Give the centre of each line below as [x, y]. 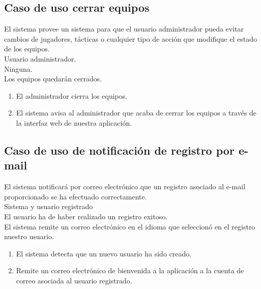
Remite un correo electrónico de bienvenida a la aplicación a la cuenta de [130, 270]
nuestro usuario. [29, 236]
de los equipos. [27, 49]
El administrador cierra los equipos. [72, 95]
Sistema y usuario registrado [49, 206]
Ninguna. [18, 68]
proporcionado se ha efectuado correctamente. [76, 196]
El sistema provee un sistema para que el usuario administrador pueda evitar [124, 29]
